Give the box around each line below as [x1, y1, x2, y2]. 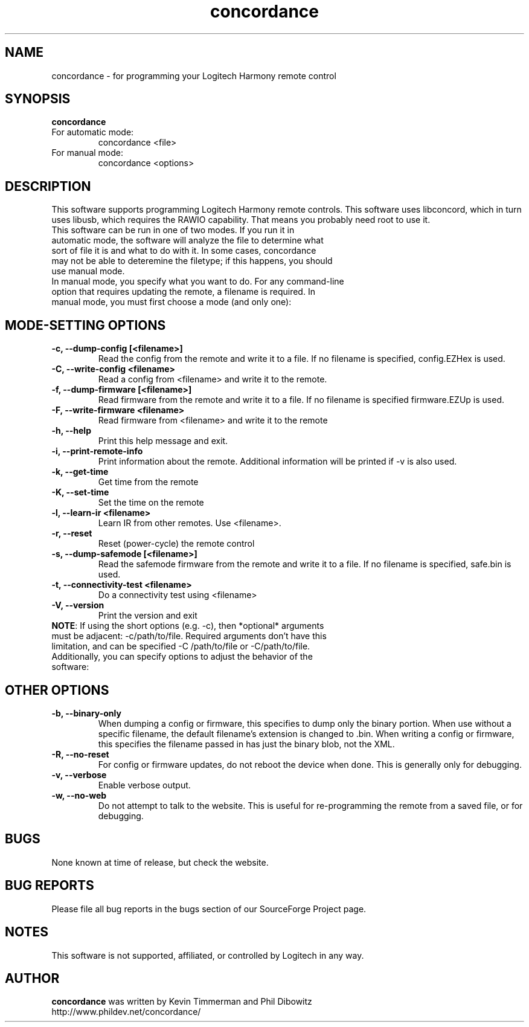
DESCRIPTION [5, 178, 91, 194]
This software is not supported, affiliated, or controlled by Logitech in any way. [51, 950, 364, 961]
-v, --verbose [51, 769, 107, 780]
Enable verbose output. [98, 779, 191, 790]
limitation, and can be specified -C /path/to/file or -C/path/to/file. [51, 641, 310, 652]
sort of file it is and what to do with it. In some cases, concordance [51, 245, 316, 256]
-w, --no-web [51, 790, 107, 800]
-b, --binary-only [51, 707, 121, 718]
